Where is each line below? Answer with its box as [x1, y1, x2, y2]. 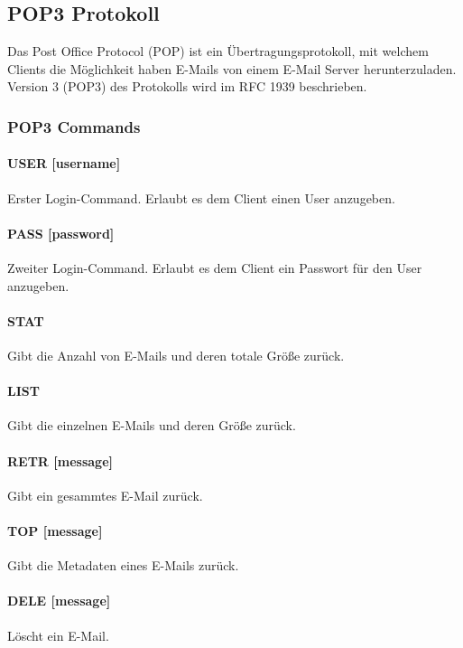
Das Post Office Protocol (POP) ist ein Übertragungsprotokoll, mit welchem [7, 42, 429, 61]
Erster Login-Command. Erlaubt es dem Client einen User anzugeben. [7, 188, 395, 207]
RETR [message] [7, 451, 113, 470]
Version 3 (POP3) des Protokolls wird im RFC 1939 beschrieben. [7, 77, 367, 96]
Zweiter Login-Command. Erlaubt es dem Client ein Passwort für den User [7, 258, 422, 277]
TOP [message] [7, 521, 103, 540]
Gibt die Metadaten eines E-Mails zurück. [7, 556, 239, 575]
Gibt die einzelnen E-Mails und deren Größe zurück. [7, 416, 296, 435]
